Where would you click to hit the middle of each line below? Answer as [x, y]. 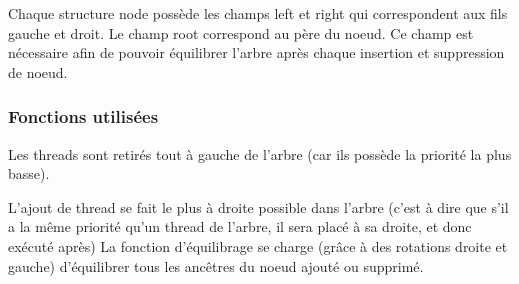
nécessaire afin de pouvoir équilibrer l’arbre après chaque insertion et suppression [256, 52]
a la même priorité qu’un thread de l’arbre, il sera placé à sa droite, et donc [240, 226]
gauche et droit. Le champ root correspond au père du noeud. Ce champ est [241, 32]
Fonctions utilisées [83, 116]
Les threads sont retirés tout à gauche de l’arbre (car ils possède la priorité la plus [260, 153]
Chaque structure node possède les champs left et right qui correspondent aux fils [258, 13]
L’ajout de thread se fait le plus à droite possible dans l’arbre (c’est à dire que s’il [258, 206]
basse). [29, 173]
